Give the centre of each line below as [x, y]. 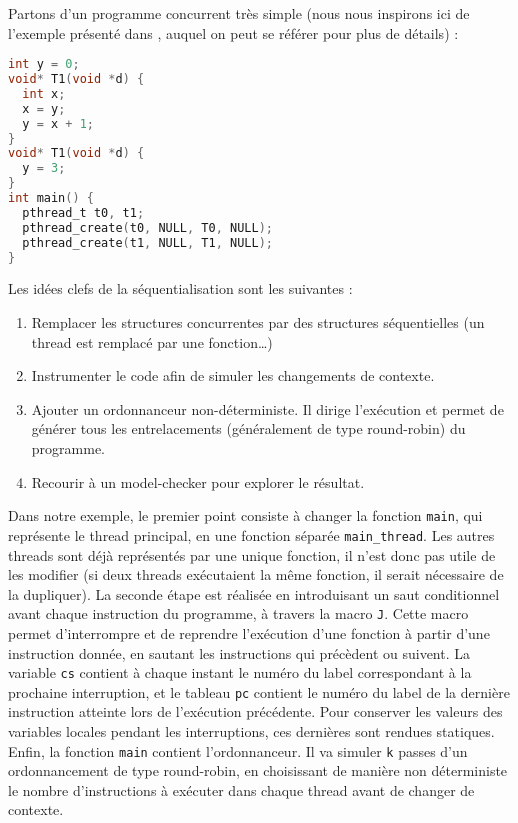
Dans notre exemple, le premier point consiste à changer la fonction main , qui [245, 515]
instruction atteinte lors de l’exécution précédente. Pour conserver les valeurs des [255, 711]
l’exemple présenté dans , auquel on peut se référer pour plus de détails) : [233, 32]
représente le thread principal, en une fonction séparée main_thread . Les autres [251, 534]
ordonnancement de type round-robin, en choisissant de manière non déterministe [258, 770]
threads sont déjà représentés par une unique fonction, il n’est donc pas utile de [252, 554]
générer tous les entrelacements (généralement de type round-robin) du [248, 428]
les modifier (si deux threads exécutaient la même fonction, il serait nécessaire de [256, 574]
